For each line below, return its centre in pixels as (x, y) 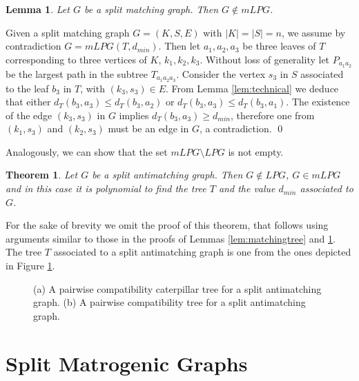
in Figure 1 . (30, 266)
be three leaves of (279, 46)
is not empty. (256, 151)
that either (28, 102)
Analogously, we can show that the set (87, 151)
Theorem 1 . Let (42, 175)
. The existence (318, 102)
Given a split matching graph (68, 32)
